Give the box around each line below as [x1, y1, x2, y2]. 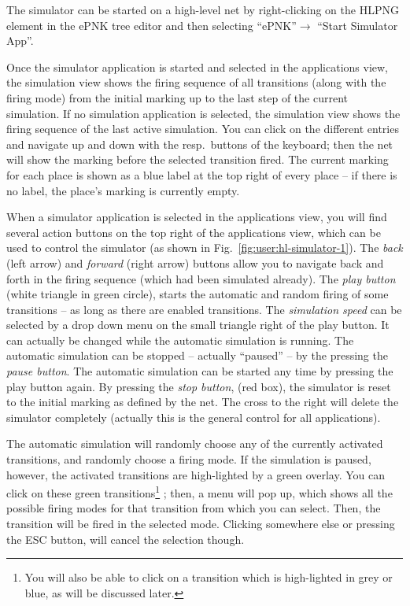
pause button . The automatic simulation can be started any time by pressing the [6, 363, 393, 379]
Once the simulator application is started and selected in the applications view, [6, 58, 389, 75]
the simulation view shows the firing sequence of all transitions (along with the [6, 74, 386, 91]
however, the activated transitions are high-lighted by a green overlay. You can [6, 466, 386, 482]
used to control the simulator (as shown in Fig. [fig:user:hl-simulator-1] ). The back [6, 239, 403, 256]
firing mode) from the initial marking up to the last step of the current [6, 89, 348, 105]
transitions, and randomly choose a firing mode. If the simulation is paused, [6, 451, 371, 467]
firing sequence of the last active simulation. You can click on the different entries [6, 120, 399, 137]
